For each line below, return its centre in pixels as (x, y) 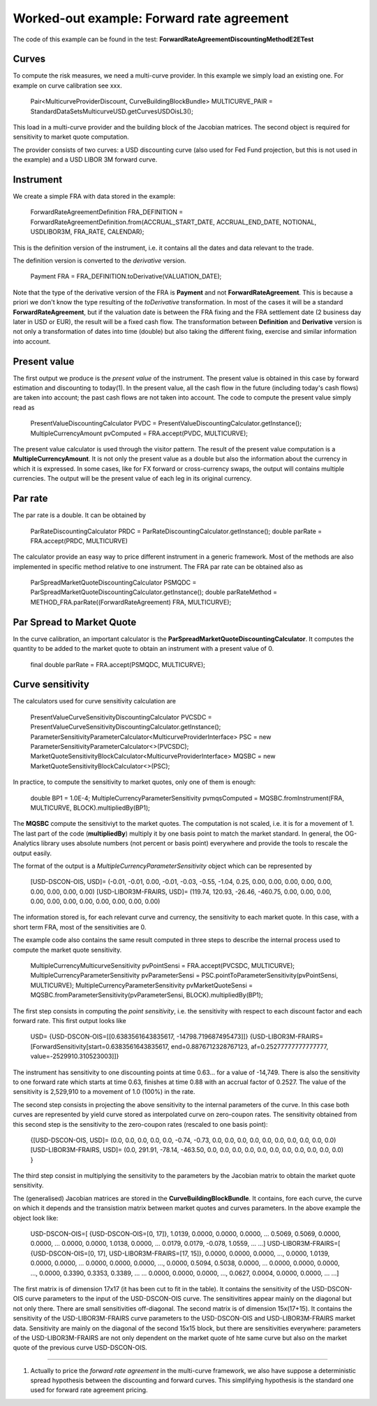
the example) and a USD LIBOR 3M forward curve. (85, 160)
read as (24, 407)
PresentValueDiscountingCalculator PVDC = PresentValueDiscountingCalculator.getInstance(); (166, 423)
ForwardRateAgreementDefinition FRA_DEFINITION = (107, 212)
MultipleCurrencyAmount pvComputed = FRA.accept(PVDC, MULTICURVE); (139, 433)
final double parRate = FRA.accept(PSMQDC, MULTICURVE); (118, 664)
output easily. (32, 853)
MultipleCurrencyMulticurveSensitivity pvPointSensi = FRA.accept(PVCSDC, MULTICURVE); (163, 966)
